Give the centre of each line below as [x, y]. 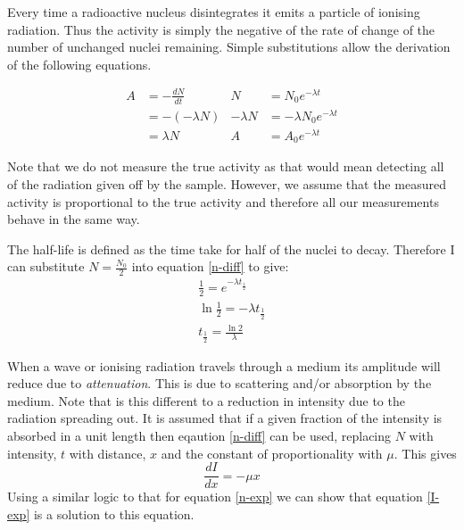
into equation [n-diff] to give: [210, 266]
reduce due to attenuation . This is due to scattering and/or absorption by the [220, 383]
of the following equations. [79, 64]
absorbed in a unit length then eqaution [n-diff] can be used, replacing [199, 435]
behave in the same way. [74, 219]
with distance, [108, 453]
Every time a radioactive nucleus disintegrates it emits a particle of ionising [214, 12]
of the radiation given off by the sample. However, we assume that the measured [227, 184]
